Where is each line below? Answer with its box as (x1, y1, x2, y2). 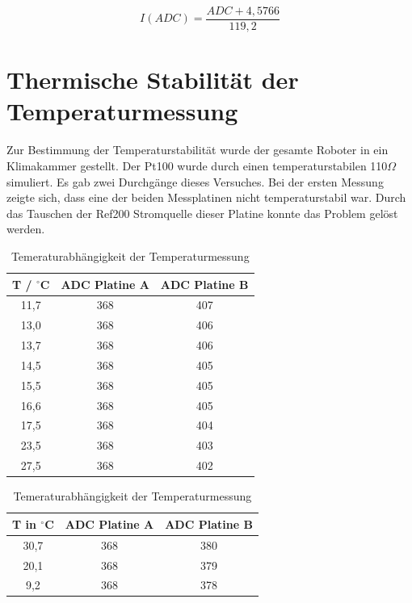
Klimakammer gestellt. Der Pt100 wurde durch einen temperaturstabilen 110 (6, 157, 388, 174)
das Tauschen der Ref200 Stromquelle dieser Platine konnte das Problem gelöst (6, 204, 398, 221)
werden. (6, 220, 45, 237)
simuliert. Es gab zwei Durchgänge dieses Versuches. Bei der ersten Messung (6, 173, 384, 190)
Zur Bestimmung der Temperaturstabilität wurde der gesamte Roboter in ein (6, 141, 389, 158)
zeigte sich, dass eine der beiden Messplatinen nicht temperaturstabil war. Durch (6, 189, 406, 206)
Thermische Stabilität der (6, 63, 299, 96)
